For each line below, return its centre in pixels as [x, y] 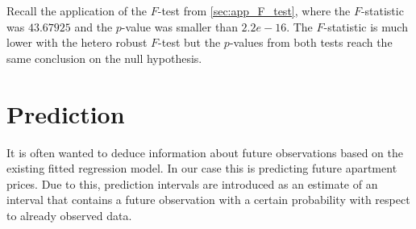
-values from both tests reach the [311, 42]
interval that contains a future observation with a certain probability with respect [208, 200]
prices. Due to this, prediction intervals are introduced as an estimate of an [192, 183]
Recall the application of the [77, 10]
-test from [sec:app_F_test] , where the [254, 10]
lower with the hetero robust [77, 42]
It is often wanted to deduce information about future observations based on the [205, 152]
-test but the [189, 42]
